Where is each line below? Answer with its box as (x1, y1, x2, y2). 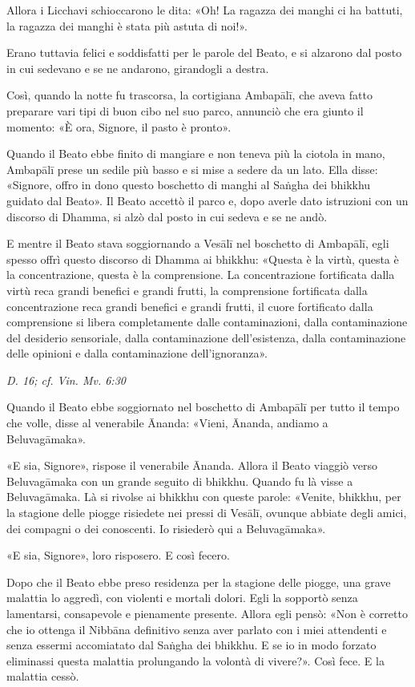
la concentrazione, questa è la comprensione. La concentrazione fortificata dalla (6, 266, 395, 283)
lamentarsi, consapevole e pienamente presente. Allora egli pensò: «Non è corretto (6, 605, 408, 621)
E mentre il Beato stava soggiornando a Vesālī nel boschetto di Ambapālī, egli (6, 235, 389, 252)
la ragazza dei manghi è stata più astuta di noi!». (6, 17, 248, 34)
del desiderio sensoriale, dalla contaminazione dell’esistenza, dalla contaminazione (6, 329, 406, 346)
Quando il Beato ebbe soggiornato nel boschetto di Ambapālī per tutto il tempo (6, 398, 400, 415)
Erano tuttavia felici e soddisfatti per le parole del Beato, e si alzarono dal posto (6, 44, 402, 61)
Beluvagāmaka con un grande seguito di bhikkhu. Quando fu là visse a (6, 472, 353, 489)
